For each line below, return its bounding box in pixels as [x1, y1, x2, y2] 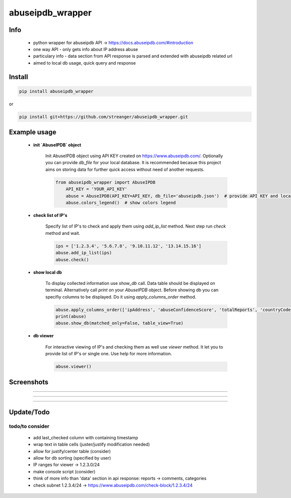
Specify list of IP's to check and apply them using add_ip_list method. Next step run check [45, 223, 226, 229]
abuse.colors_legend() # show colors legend [65, 200, 176, 206]
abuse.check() [55, 257, 89, 262]
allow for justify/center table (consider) [33, 448, 111, 454]
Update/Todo [9, 408, 50, 416]
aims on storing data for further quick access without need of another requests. [45, 166, 205, 172]
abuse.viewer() [55, 364, 92, 369]
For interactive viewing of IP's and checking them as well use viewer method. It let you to [45, 344, 223, 349]
